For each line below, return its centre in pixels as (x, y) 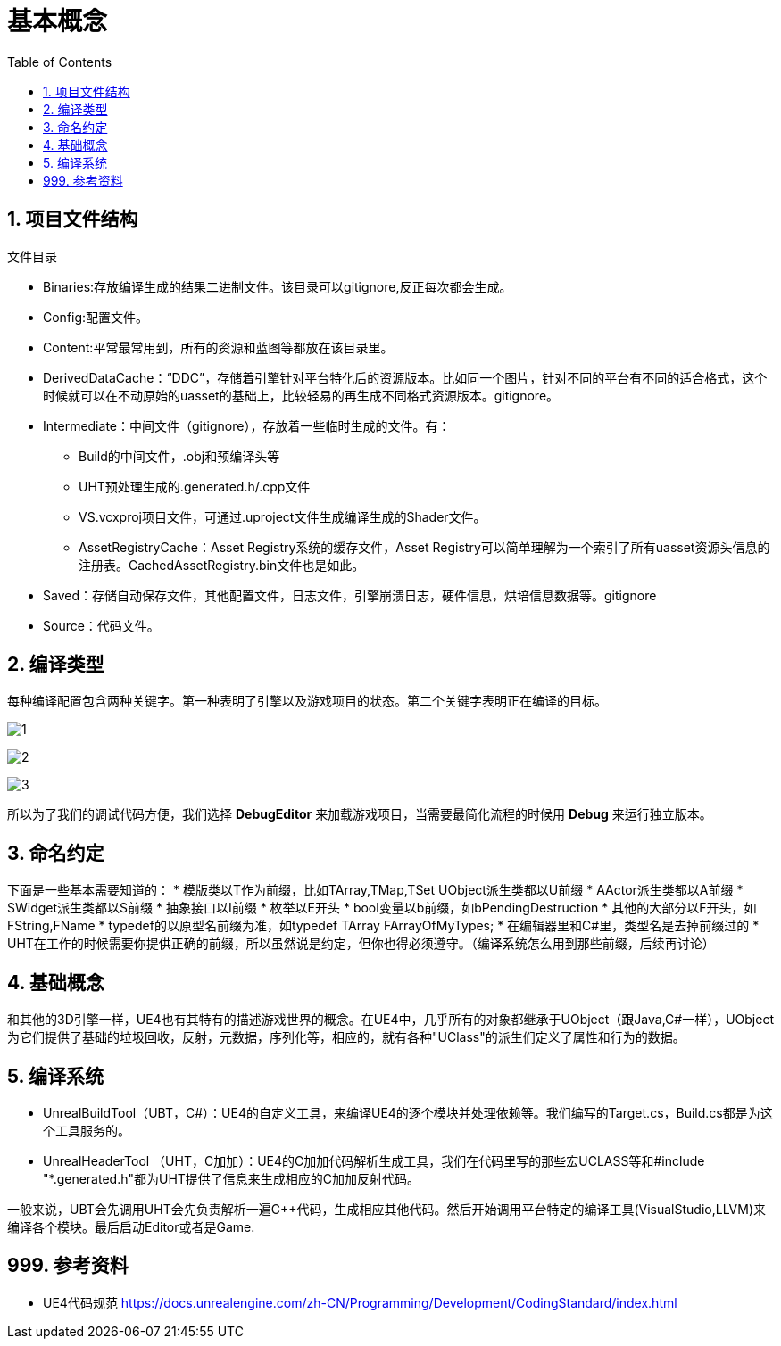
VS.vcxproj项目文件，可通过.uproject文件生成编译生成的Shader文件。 (282, 516)
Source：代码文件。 (101, 625)
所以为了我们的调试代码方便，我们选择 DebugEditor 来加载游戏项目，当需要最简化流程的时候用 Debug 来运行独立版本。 (360, 814)
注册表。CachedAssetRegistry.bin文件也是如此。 (222, 565)
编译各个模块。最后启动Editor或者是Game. (131, 1226)
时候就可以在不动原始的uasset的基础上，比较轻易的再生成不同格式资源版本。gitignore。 (301, 395)
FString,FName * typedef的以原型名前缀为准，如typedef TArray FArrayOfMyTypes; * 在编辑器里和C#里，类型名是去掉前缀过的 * (383, 926)
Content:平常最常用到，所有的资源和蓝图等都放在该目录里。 (218, 347)
